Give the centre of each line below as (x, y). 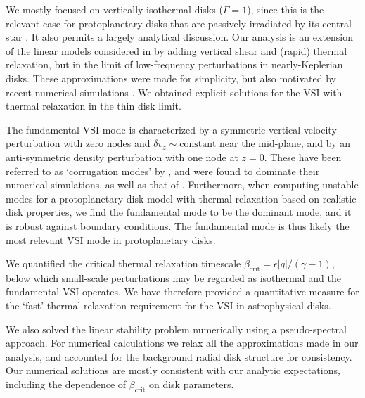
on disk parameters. (191, 384)
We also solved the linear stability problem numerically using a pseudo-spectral (176, 329)
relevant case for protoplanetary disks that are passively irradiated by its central (179, 23)
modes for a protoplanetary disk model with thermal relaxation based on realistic (181, 198)
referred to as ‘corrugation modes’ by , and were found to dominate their (163, 171)
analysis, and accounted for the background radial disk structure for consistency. (179, 356)
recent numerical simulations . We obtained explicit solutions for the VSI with (174, 92)
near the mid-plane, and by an (285, 143)
